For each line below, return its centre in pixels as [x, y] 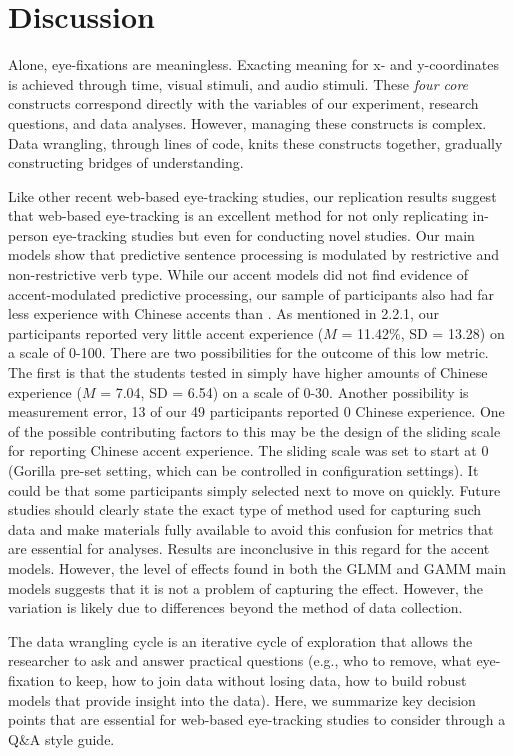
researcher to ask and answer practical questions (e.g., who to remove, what [240, 660]
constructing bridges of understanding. [126, 162]
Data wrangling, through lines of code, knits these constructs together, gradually [255, 142]
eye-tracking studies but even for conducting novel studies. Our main [263, 234]
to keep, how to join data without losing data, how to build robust [262, 679]
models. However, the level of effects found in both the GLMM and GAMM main [257, 567]
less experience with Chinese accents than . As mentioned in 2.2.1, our [223, 313]
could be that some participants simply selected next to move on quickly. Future [254, 489]
